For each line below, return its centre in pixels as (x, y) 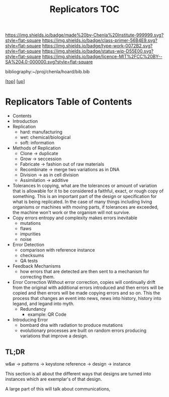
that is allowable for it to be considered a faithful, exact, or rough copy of (88, 191)
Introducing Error (30, 320)
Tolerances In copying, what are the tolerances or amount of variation (85, 186)
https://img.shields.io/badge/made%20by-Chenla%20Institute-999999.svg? (84, 35)
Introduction (25, 121)
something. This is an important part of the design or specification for (84, 196)
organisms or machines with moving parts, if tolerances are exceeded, (86, 207)
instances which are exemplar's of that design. (54, 379)
